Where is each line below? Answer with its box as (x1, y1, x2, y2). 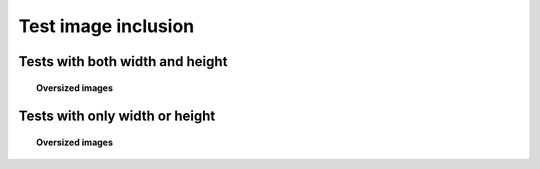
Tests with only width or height (18, 108, 216, 125)
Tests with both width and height (18, 53, 228, 70)
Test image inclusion (18, 15, 195, 37)
